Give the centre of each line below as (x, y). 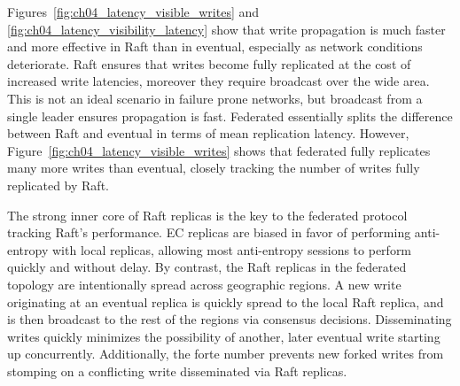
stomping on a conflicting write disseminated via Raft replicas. (177, 371)
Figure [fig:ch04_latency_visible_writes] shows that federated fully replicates (219, 150)
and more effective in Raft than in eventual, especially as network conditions (215, 46)
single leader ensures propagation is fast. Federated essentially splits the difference (230, 116)
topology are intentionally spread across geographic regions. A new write (204, 284)
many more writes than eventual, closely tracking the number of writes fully (214, 168)
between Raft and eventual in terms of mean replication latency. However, (208, 133)
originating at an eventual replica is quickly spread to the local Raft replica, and (226, 301)
